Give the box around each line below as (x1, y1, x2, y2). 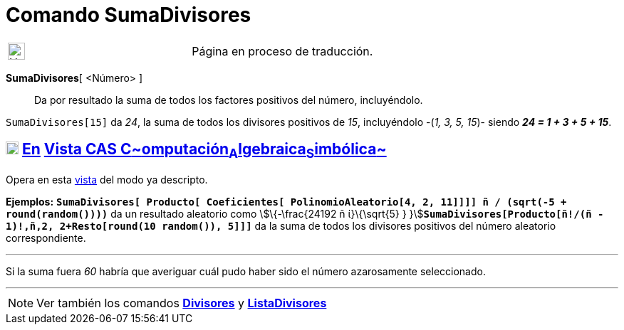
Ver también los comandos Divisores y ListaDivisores (36, 295, 327, 310)
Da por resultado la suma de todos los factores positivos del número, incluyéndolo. (34, 93, 423, 106)
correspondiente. (6, 231, 86, 244)
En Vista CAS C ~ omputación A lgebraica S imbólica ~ (21, 140, 387, 161)
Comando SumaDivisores (6, 3, 251, 27)
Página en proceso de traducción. (192, 43, 373, 58)
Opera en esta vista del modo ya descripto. (6, 173, 208, 186)
